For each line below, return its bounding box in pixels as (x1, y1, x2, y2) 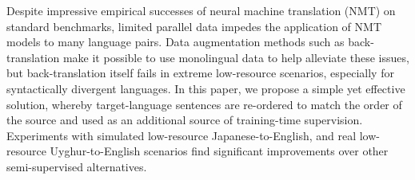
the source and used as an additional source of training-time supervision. (6, 112, 363, 128)
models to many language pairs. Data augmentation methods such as (6, 33, 345, 50)
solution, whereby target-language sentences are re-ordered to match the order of (6, 96, 402, 112)
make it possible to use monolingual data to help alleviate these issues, (62, 49, 409, 65)
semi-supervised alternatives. (6, 158, 147, 174)
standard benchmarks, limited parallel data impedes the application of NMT (6, 18, 381, 34)
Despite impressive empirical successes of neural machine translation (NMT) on (6, 2, 396, 18)
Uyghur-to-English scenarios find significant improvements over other (50, 143, 389, 159)
